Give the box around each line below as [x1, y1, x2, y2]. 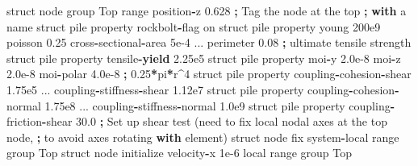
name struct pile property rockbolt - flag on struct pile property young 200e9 [6, 18, 381, 35]
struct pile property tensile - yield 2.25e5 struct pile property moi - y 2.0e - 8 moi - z [6, 49, 401, 66]
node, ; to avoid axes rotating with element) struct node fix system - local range [6, 128, 399, 145]
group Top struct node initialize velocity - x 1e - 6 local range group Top [6, 144, 353, 161]
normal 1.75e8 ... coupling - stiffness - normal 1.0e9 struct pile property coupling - [6, 97, 395, 114]
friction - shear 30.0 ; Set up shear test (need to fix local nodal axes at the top [6, 113, 387, 130]
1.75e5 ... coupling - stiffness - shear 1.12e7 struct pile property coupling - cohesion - [6, 81, 399, 98]
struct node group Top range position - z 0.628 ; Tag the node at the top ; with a [6, 2, 407, 19]
